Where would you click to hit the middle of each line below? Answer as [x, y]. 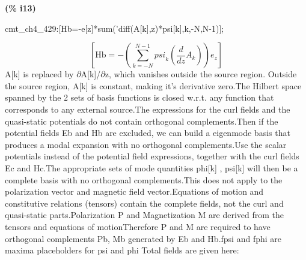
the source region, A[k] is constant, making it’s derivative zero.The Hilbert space [153, 85]
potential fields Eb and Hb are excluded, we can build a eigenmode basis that [148, 133]
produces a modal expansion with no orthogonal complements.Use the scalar [146, 144]
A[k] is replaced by [39, 74]
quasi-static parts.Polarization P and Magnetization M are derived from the [145, 215]
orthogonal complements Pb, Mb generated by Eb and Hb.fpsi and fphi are [143, 238]
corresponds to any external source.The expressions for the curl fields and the [148, 109]
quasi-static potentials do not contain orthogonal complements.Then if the [142, 121]
